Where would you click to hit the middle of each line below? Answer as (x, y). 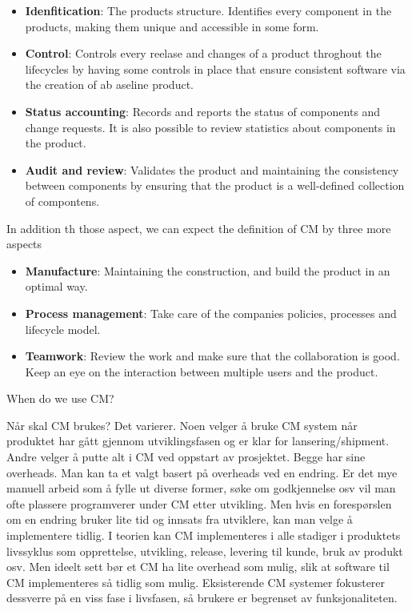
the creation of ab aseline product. (109, 84)
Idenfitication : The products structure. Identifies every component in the (208, 10)
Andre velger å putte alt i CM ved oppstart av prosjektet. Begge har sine (186, 457)
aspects (24, 244)
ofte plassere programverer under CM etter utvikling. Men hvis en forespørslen (199, 503)
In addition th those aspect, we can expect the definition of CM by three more (199, 228)
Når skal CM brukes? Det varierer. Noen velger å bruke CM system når (182, 425)
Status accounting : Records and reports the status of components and (203, 111)
